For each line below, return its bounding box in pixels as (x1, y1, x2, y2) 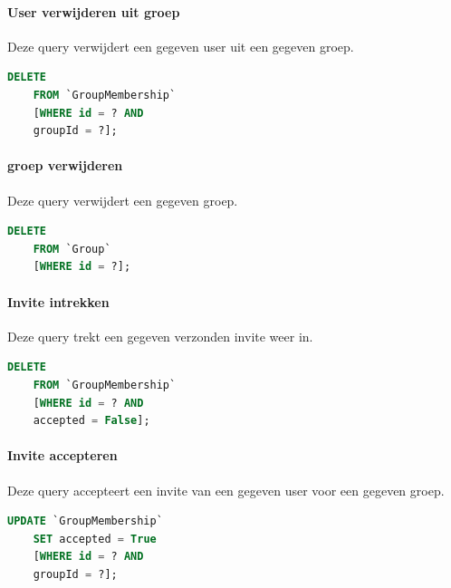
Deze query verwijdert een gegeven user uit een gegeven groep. (7, 36, 354, 55)
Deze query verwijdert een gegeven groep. (7, 190, 238, 209)
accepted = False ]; (33, 414, 150, 428)
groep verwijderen (7, 156, 123, 175)
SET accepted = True (33, 532, 157, 545)
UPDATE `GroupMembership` (7, 515, 163, 528)
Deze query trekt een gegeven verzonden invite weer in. (7, 326, 313, 345)
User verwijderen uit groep (7, 2, 180, 21)
